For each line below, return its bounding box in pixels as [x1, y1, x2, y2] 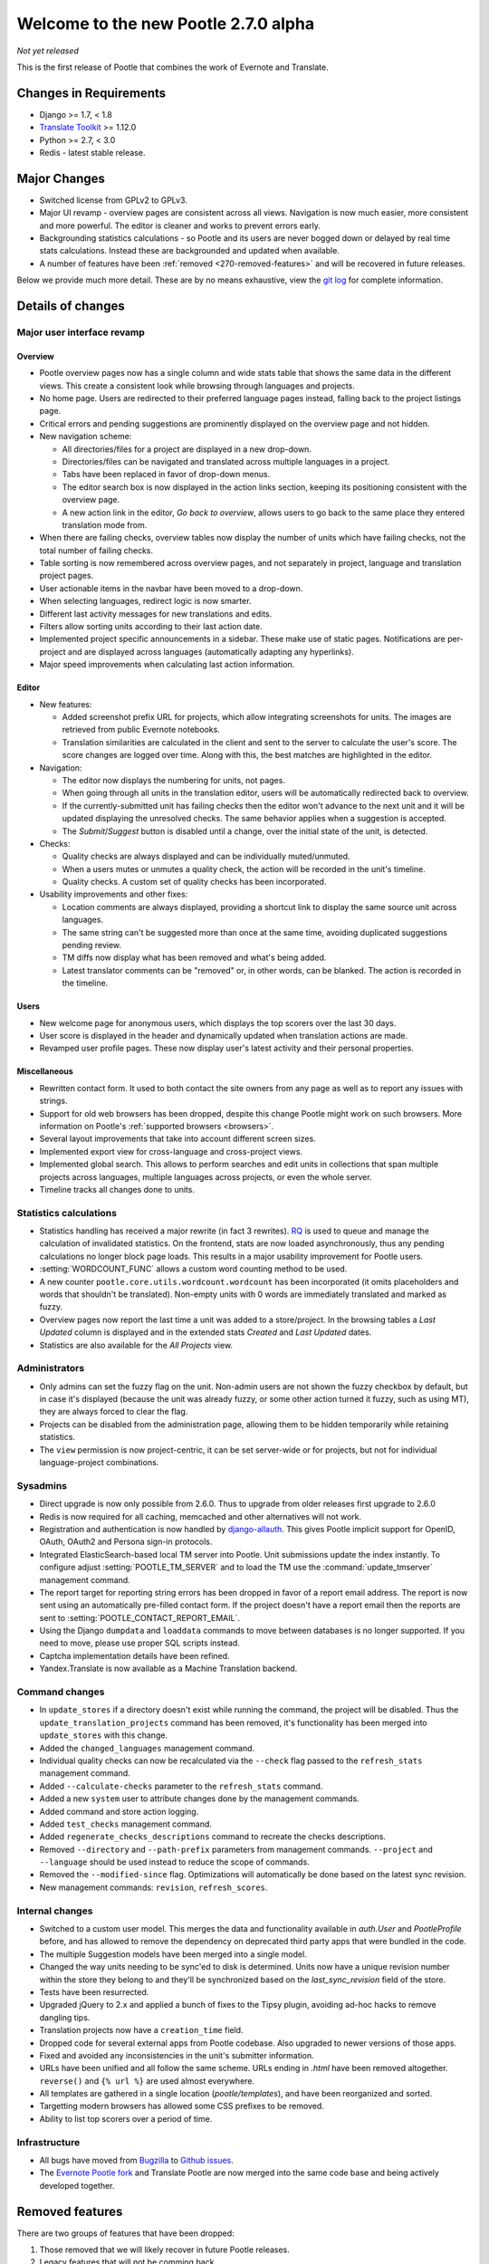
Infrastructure [16, 2135, 81, 2148]
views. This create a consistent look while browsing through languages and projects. [39, 380, 355, 391]
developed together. [39, 2180, 115, 2191]
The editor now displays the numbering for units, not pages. [62, 774, 285, 785]
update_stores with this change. [39, 1730, 168, 1741]
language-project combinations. [39, 1457, 159, 1468]
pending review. [62, 940, 122, 951]
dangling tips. [39, 2011, 91, 2023]
